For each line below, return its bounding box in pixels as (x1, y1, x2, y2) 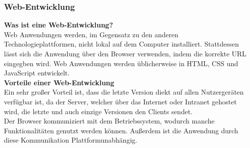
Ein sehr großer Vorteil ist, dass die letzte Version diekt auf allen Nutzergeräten (4, 87, 244, 97)
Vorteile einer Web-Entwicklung (4, 77, 114, 87)
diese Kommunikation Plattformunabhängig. (4, 135, 138, 145)
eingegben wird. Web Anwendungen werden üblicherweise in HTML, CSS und (4, 58, 238, 68)
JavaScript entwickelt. (4, 68, 70, 78)
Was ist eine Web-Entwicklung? (4, 20, 113, 30)
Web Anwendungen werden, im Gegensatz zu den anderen (4, 29, 178, 39)
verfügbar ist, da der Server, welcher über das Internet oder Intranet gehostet (4, 96, 237, 106)
